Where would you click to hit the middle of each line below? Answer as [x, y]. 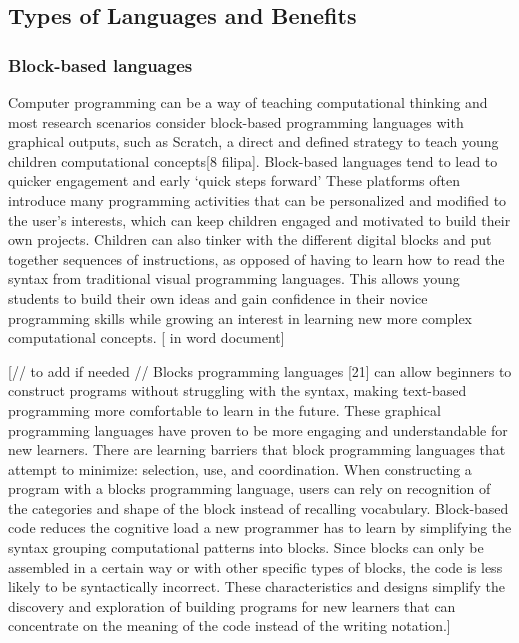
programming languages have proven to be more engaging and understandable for [258, 429]
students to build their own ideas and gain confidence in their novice [218, 297]
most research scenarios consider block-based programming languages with [236, 121]
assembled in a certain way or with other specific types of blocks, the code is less [255, 566]
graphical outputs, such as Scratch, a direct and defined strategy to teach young [253, 141]
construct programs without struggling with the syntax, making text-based [237, 390]
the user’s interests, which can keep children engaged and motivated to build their [259, 219]
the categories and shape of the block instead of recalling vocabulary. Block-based [258, 507]
